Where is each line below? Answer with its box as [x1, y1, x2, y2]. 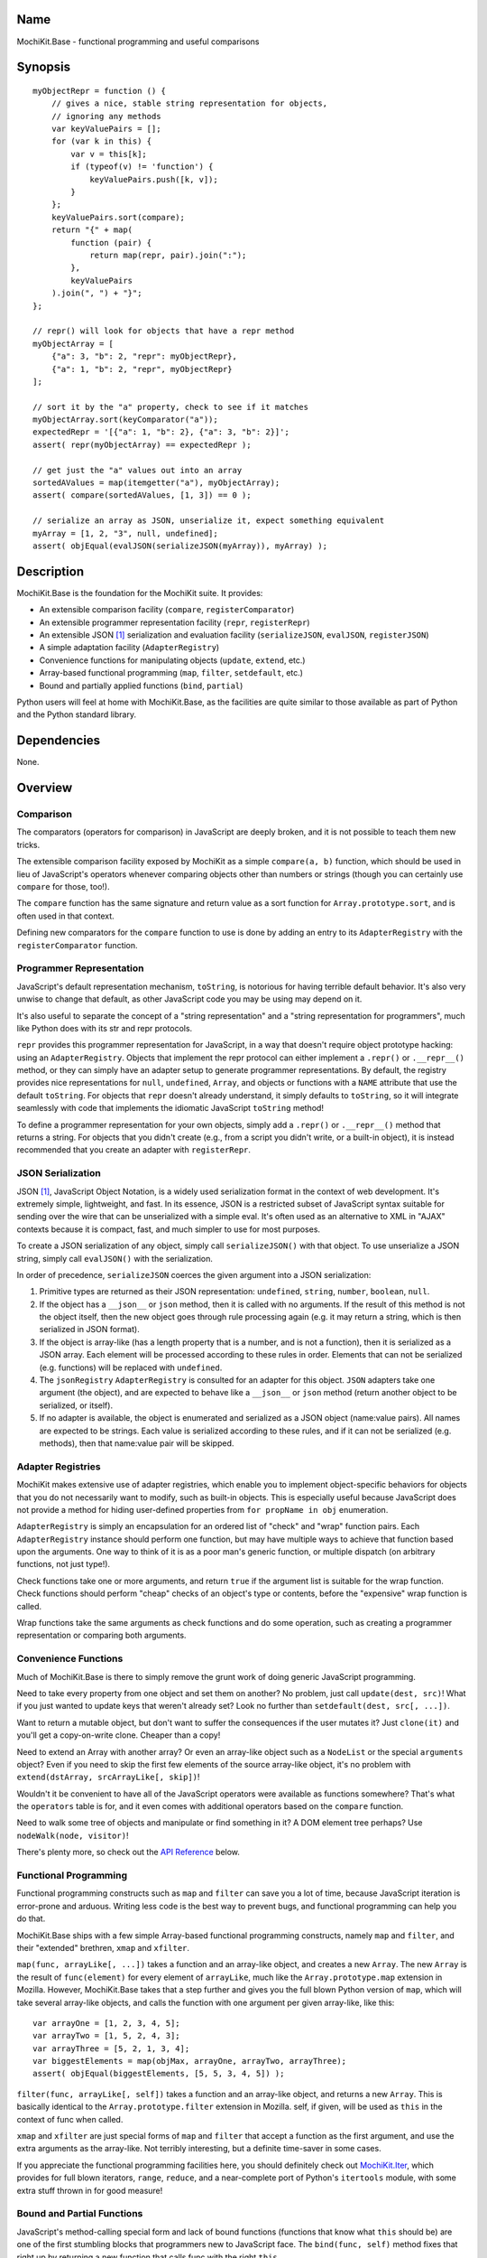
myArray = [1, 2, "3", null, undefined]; [32, 528, 218, 538]
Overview [16, 780, 73, 796]
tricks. [16, 839, 41, 850]
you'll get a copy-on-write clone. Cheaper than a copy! [16, 1730, 221, 1740]
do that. [16, 1913, 46, 1924]
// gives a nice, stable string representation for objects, [51, 98, 328, 108]
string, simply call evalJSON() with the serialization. [16, 1253, 214, 1264]
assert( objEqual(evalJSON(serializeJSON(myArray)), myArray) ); [32, 540, 328, 551]
